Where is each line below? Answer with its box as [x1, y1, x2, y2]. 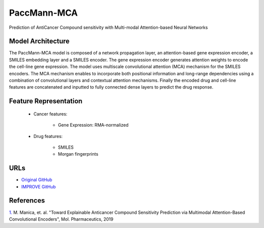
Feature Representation [9, 97, 83, 105]
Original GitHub [21, 177, 52, 183]
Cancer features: [33, 111, 68, 117]
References [9, 196, 45, 205]
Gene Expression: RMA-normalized [58, 122, 129, 128]
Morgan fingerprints [58, 151, 99, 157]
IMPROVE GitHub [21, 183, 56, 189]
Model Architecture [9, 37, 70, 46]
